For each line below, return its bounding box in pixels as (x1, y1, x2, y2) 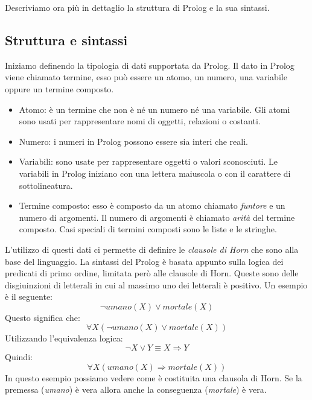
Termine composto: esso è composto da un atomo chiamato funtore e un (19, 199, 285, 212)
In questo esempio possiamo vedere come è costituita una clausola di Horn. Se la (5, 371, 302, 384)
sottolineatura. (19, 179, 73, 191)
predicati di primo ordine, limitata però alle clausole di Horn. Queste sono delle (5, 267, 299, 279)
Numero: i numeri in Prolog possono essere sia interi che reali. (19, 135, 248, 147)
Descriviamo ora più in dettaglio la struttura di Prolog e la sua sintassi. (5, 1, 270, 13)
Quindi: (5, 351, 33, 363)
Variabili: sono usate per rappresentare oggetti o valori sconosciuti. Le (19, 155, 278, 168)
